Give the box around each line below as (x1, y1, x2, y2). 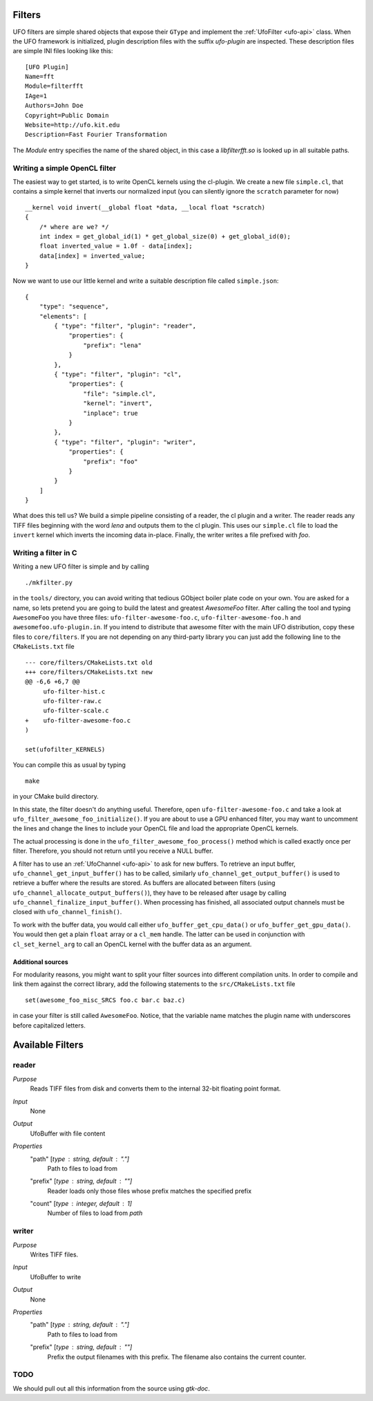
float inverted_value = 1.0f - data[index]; (39, 242, 193, 250)
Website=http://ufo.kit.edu (25, 121, 120, 129)
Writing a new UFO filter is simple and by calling (12, 562, 150, 570)
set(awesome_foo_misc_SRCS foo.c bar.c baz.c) (25, 996, 186, 1004)
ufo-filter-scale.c (43, 707, 109, 715)
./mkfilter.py (25, 578, 73, 586)
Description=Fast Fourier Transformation (25, 131, 167, 138)
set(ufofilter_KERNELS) (25, 745, 106, 754)
